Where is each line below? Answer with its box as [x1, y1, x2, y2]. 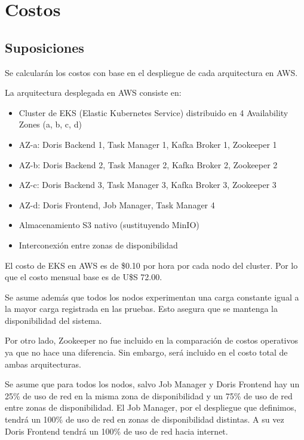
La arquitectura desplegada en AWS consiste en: [5, 86, 182, 99]
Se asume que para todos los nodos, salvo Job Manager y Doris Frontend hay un [5, 378, 300, 390]
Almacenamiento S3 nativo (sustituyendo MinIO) [19, 219, 199, 231]
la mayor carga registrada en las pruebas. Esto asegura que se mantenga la [5, 302, 278, 315]
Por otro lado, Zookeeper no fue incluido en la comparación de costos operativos [5, 334, 299, 347]
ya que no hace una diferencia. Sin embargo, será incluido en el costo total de [5, 346, 288, 359]
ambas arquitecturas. [5, 357, 81, 370]
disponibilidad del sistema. [5, 314, 102, 326]
